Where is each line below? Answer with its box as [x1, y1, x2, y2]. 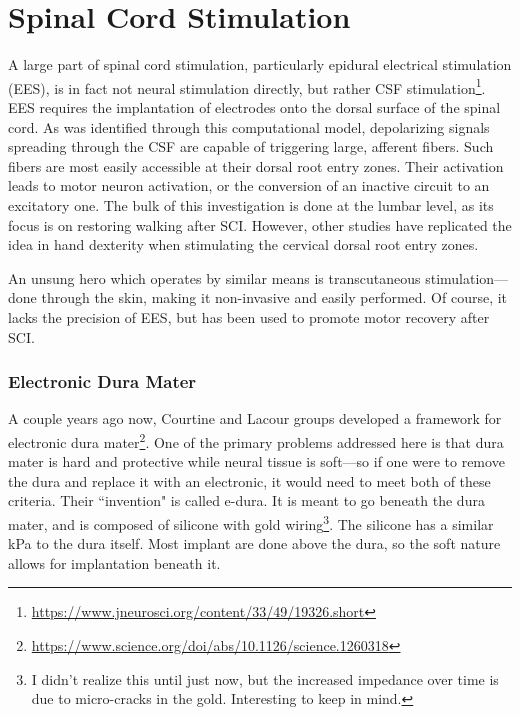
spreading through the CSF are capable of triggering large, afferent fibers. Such [8, 136, 494, 157]
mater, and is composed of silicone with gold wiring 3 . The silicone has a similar [8, 510, 494, 534]
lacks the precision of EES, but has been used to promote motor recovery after [8, 306, 490, 327]
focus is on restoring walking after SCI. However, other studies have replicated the [8, 214, 512, 235]
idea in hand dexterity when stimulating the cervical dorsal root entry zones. [8, 234, 479, 255]
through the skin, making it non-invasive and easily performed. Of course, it [41, 287, 508, 308]
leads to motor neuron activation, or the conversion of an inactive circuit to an [8, 175, 490, 196]
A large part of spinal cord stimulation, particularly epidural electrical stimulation [8, 54, 512, 75]
